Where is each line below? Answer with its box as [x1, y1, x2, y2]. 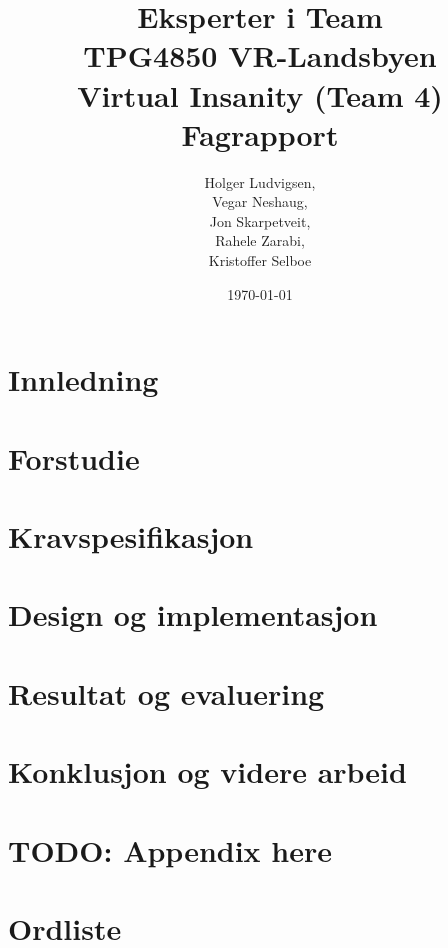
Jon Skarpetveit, [209, 210, 311, 231]
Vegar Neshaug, [212, 191, 308, 212]
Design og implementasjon [8, 594, 378, 635]
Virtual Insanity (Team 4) [77, 74, 443, 115]
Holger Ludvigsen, [204, 171, 316, 192]
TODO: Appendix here [8, 829, 333, 870]
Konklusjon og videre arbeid [8, 751, 407, 792]
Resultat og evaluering [8, 672, 325, 713]
